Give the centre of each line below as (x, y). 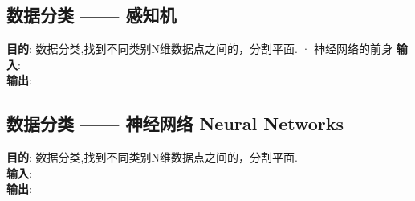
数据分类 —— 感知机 (92, 15)
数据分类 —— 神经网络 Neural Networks (175, 123)
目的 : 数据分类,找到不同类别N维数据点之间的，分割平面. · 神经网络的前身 (200, 49)
